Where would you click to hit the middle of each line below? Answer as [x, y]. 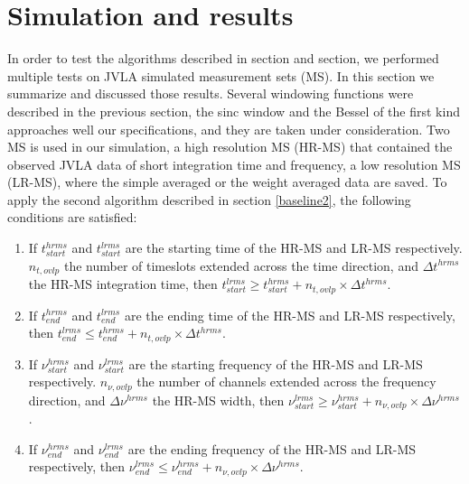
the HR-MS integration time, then [123, 284]
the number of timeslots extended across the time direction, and [241, 265]
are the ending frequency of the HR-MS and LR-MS [272, 448]
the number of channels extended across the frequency [286, 382]
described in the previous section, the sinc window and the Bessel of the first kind [234, 111]
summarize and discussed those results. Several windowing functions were [211, 93]
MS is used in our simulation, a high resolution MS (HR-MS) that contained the [230, 147]
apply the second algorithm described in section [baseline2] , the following [209, 199]
